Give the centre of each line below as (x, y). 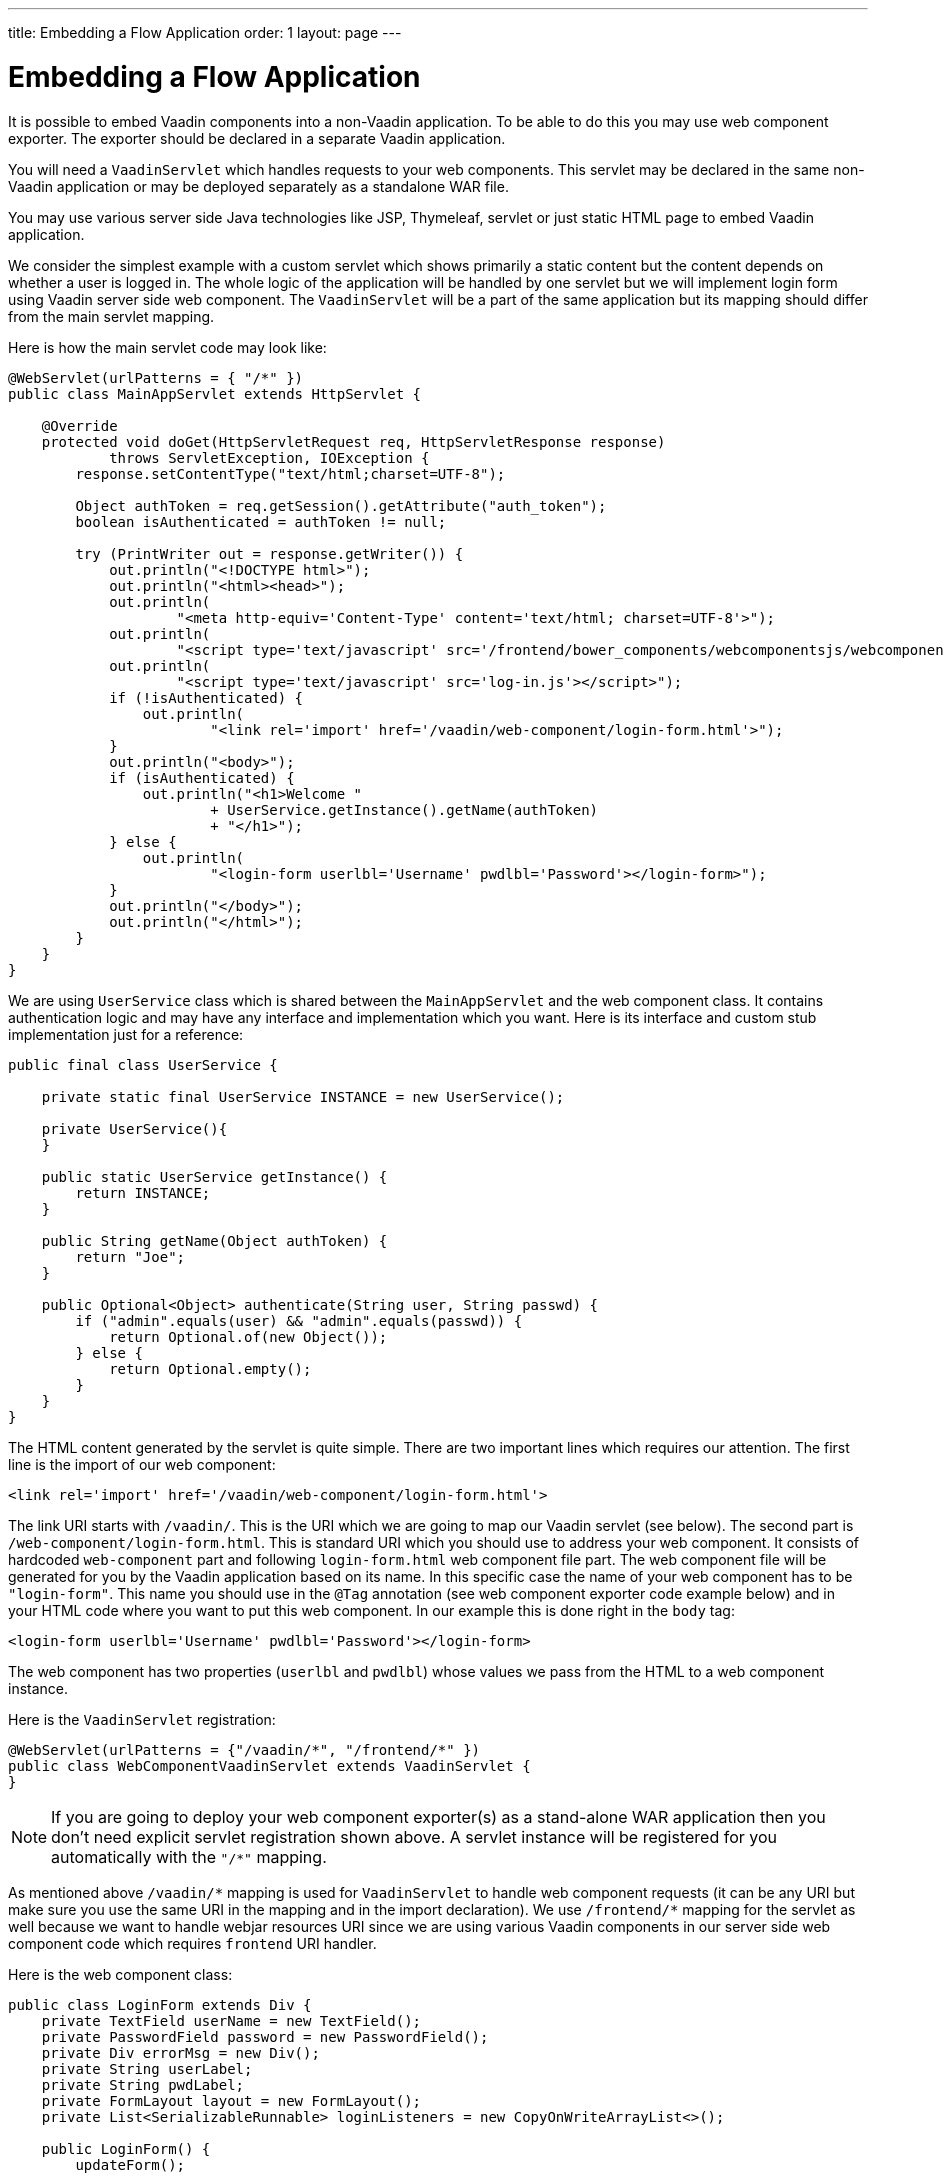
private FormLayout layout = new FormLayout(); (231, 2100)
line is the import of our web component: (142, 1464)
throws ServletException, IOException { (269, 457)
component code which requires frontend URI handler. (192, 1943)
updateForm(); (130, 2164)
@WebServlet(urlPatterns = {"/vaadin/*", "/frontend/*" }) (244, 1749)
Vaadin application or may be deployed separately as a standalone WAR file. (258, 186)
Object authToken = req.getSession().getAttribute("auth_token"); (341, 505)
